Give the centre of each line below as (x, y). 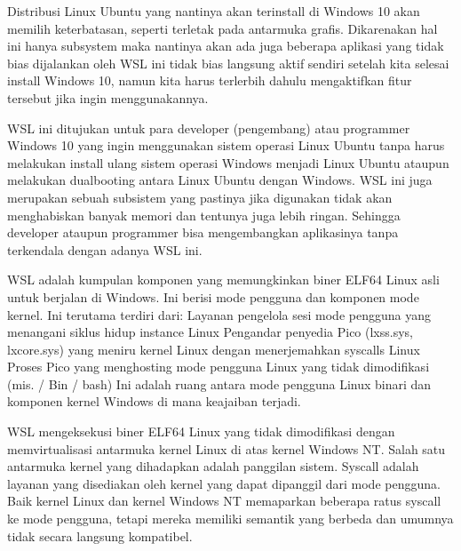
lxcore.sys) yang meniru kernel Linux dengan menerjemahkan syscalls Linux (214, 349)
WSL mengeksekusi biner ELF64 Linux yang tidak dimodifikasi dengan (201, 431)
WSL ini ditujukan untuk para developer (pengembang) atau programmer (209, 128)
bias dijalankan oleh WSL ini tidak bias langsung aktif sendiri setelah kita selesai (228, 63)
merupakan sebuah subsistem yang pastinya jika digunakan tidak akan (200, 197)
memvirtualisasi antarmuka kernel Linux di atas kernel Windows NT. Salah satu (227, 448)
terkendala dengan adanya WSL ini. (105, 249)
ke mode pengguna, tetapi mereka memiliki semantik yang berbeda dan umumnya (230, 519)
